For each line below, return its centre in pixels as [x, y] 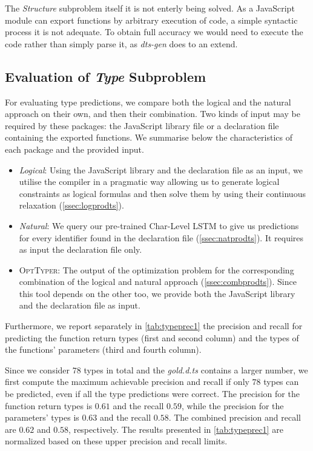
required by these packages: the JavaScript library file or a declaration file [142, 125]
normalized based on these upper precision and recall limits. [116, 441]
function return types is [49, 405]
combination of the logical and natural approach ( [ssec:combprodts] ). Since [158, 282]
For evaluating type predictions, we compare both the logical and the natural [148, 102]
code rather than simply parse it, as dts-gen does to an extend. [121, 43]
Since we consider [38, 369]
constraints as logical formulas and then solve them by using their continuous [162, 193]
